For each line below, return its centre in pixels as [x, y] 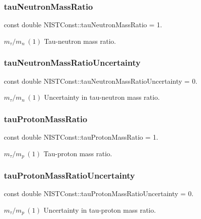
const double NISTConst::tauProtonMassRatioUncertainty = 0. [99, 193]
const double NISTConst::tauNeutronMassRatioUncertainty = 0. [101, 81]
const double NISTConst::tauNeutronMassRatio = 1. [83, 25]
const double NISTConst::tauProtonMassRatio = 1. [81, 137]
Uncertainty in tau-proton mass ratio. [100, 210]
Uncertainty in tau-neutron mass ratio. [102, 97]
